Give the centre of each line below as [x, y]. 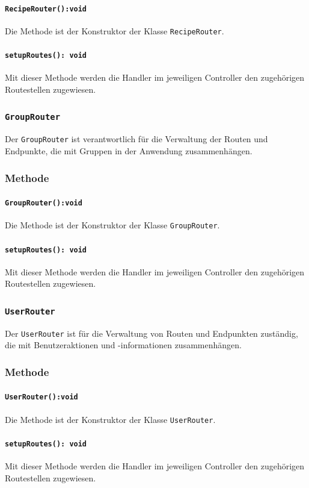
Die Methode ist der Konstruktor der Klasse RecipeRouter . [115, 30]
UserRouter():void [41, 397]
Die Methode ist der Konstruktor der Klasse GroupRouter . [112, 225]
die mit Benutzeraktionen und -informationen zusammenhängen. [123, 345]
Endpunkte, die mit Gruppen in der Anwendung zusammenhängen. [129, 151]
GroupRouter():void [44, 203]
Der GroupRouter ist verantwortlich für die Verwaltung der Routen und [136, 139]
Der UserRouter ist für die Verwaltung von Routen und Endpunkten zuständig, [151, 333]
